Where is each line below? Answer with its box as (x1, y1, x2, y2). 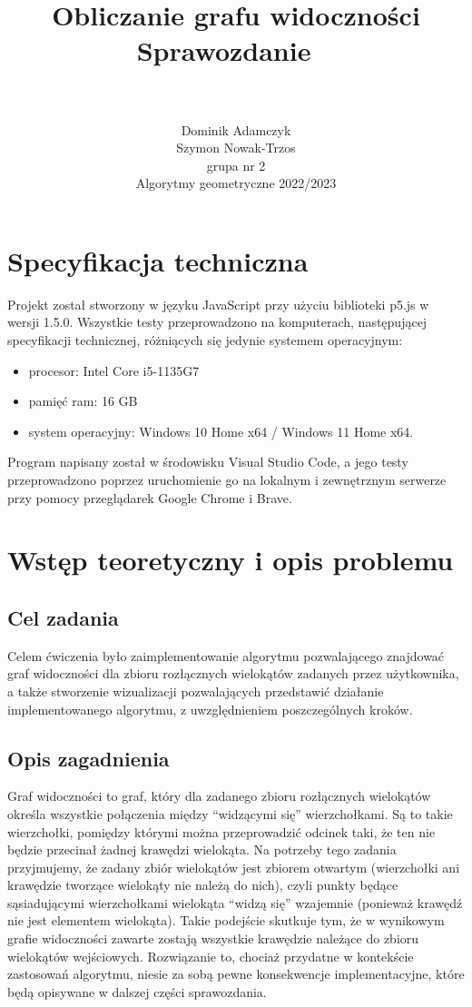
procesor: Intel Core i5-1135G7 (28, 360, 200, 380)
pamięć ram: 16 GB (28, 391, 138, 410)
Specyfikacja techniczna (7, 242, 309, 279)
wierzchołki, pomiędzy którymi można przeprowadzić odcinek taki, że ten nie (7, 822, 436, 841)
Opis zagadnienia (7, 744, 170, 772)
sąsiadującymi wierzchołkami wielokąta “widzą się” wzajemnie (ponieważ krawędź (7, 893, 463, 912)
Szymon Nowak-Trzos (176, 138, 296, 157)
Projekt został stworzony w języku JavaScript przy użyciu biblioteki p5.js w (7, 294, 429, 313)
